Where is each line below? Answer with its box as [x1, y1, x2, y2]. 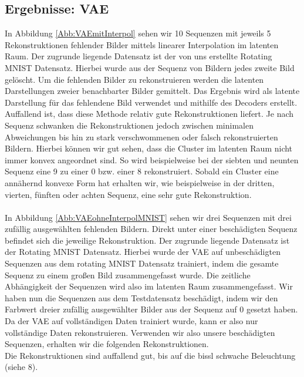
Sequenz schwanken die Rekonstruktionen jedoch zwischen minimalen [5, 119, 254, 131]
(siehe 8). [5, 361, 38, 373]
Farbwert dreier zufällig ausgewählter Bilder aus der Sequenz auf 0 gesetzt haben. [5, 303, 298, 315]
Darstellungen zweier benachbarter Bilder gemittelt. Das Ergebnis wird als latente [5, 85, 300, 97]
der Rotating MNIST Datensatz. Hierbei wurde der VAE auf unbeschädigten [5, 245, 281, 258]
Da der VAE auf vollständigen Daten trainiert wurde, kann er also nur [5, 315, 258, 327]
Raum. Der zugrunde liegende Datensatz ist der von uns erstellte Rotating [5, 50, 272, 62]
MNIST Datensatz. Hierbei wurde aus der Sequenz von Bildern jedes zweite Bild [5, 61, 295, 73]
